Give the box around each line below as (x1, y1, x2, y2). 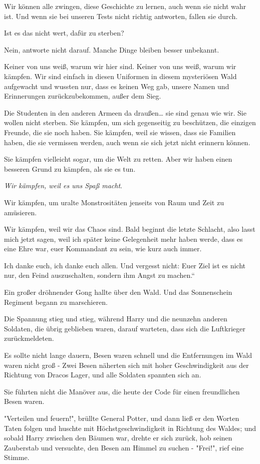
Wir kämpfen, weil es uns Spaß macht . (4, 180, 122, 191)
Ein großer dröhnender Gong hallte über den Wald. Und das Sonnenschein (4, 287, 232, 297)
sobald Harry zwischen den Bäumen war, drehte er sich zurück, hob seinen (4, 432, 232, 443)
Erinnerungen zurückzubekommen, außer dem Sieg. (4, 91, 161, 101)
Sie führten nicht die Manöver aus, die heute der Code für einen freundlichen (4, 386, 240, 396)
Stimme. (4, 452, 30, 462)
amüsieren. (4, 207, 37, 217)
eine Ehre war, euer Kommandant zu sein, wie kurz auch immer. (4, 243, 202, 254)
